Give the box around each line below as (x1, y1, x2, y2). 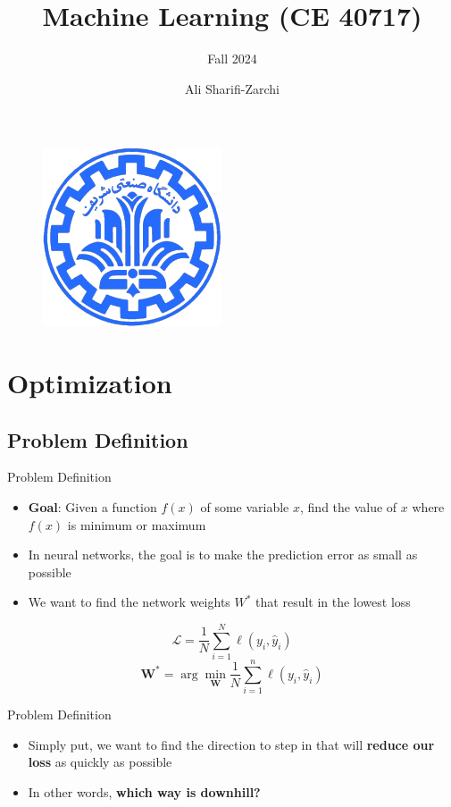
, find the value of (300, 498, 397, 517)
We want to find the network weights (28, 593, 230, 611)
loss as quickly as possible (28, 752, 172, 771)
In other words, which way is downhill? (28, 783, 261, 802)
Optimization (7, 365, 172, 401)
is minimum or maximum (67, 515, 206, 534)
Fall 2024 (207, 49, 257, 68)
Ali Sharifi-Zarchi (185, 79, 280, 97)
